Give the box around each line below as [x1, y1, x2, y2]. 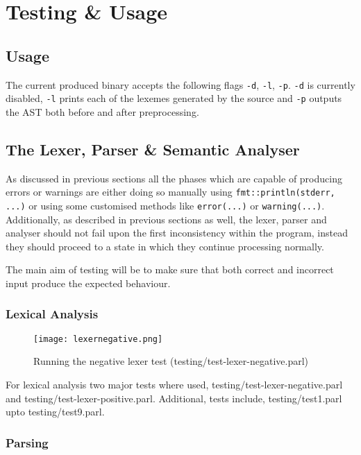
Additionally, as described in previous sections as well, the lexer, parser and [6, 212, 327, 226]
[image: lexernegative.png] [33, 334, 163, 344]
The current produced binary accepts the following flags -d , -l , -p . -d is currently [6, 77, 355, 92]
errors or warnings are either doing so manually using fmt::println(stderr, [6, 184, 335, 199]
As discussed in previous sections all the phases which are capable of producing [6, 171, 342, 185]
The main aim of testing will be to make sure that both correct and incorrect [6, 262, 334, 277]
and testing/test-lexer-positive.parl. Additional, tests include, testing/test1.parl [6, 390, 342, 405]
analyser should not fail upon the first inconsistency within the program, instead [6, 225, 349, 240]
